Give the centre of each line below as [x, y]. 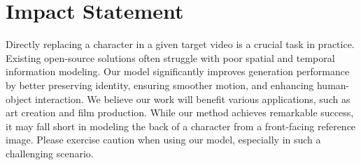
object [19, 99]
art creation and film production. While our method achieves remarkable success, [180, 112]
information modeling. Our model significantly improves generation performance [178, 71]
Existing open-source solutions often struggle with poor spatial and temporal [170, 57]
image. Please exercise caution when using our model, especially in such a [163, 140]
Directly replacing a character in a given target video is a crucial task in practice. [180, 44]
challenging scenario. [50, 153]
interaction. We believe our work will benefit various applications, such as [192, 99]
